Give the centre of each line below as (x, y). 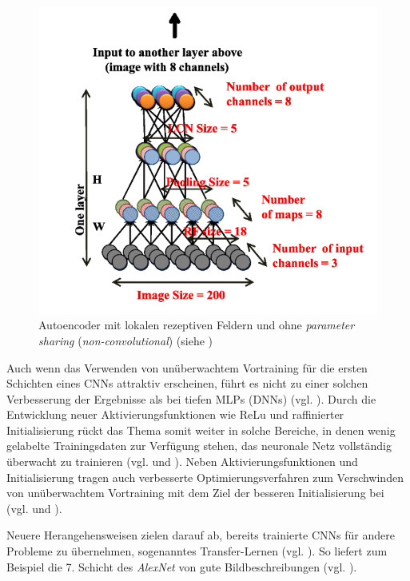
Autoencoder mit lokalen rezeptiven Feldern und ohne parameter (197, 325)
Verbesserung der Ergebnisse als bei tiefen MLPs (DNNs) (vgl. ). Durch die (191, 398)
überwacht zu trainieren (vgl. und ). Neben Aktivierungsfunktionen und (182, 462)
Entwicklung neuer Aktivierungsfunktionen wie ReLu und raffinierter (175, 414)
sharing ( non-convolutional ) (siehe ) (126, 340)
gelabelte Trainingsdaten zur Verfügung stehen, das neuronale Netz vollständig (199, 446)
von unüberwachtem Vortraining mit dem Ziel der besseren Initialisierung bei (195, 493)
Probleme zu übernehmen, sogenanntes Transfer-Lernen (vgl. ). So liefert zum (197, 551)
